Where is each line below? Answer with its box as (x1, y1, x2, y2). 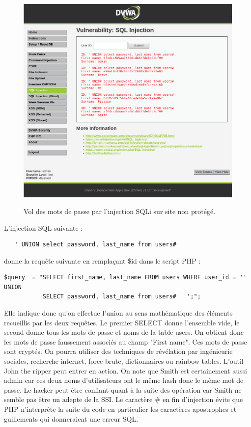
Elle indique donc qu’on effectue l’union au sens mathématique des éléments (4, 308, 233, 318)
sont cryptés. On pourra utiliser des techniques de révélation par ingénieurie (4, 346, 233, 356)
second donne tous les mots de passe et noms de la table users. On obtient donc (4, 327, 244, 337)
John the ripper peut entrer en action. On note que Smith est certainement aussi (4, 365, 247, 375)
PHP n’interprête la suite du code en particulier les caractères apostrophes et (4, 404, 237, 414)
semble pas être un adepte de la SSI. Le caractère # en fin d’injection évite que (4, 394, 243, 404)
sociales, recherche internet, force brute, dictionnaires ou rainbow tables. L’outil (4, 356, 244, 366)
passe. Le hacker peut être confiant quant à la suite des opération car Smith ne (4, 384, 242, 395)
